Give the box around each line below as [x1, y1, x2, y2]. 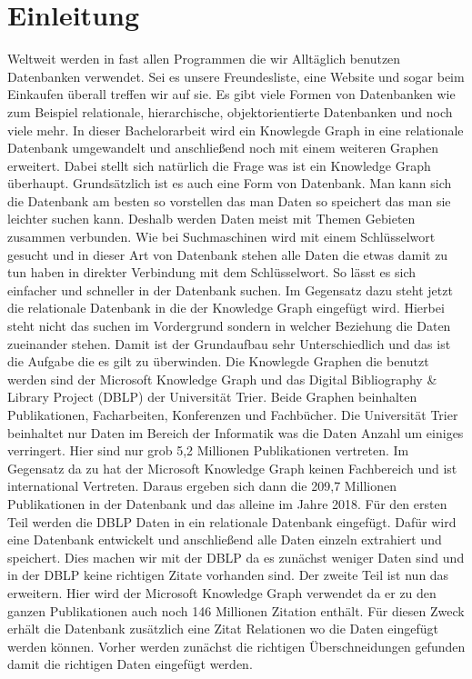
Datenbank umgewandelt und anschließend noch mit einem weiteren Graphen [7, 138, 439, 157]
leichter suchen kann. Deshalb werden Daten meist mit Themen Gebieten [7, 209, 416, 228]
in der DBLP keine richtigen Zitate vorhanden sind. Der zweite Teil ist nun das [7, 565, 449, 584]
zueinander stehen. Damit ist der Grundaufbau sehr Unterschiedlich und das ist [7, 334, 451, 353]
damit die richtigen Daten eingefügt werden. [7, 654, 253, 674]
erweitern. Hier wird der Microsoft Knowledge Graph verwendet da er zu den [7, 583, 437, 602]
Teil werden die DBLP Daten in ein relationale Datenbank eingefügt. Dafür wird [7, 512, 457, 531]
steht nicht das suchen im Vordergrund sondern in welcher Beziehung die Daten [7, 316, 451, 335]
